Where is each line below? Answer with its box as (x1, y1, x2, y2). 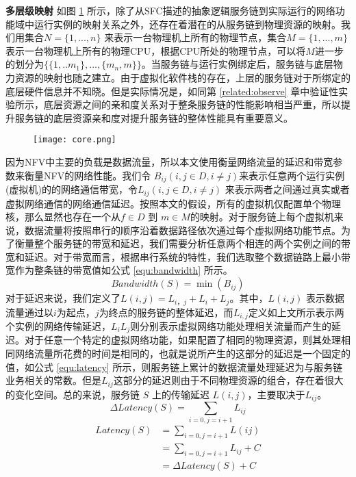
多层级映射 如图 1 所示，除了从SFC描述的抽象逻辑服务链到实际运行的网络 (5, 3, 335, 17)
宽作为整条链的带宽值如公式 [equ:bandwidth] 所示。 (5, 263, 233, 277)
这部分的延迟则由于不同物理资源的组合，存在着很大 (113, 373, 344, 387)
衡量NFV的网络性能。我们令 (24, 168, 151, 182)
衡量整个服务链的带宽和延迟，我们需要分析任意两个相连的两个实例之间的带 (14, 236, 351, 250)
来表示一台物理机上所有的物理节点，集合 (104, 30, 287, 44)
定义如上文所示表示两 (248, 305, 344, 319)
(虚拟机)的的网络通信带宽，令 (5, 182, 138, 196)
